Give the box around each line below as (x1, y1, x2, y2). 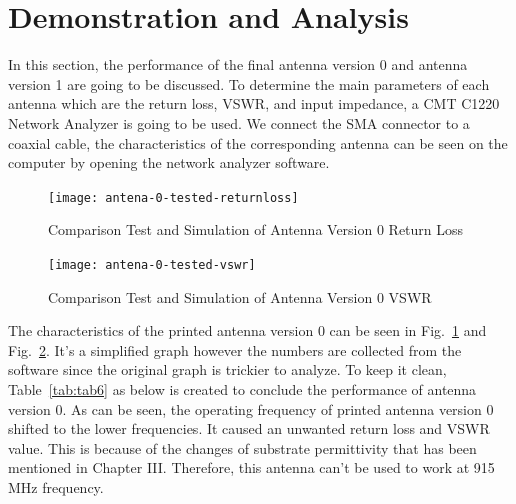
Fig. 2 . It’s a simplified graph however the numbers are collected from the (8, 339, 462, 360)
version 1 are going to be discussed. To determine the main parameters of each (8, 73, 490, 94)
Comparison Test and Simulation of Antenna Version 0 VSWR (48, 286, 432, 307)
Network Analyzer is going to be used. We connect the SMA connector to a (8, 112, 470, 133)
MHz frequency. (8, 476, 104, 497)
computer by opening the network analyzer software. (8, 152, 330, 173)
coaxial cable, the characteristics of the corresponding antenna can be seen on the (8, 132, 508, 153)
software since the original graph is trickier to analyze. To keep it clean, (8, 359, 447, 380)
